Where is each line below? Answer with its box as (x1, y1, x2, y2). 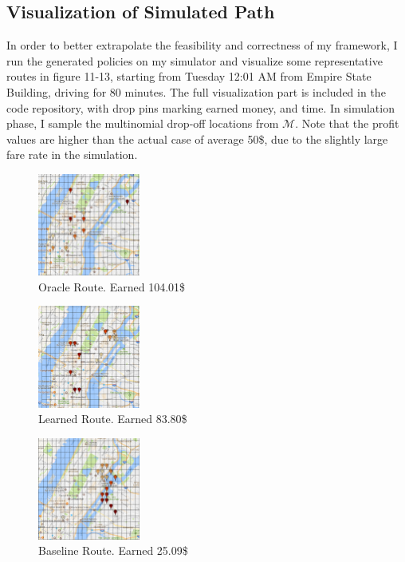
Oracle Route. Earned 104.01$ (38, 278, 186, 295)
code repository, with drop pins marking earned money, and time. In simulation (6, 99, 395, 116)
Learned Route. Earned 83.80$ (38, 410, 187, 427)
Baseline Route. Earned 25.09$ (38, 542, 188, 559)
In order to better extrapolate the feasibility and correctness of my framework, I (6, 37, 398, 53)
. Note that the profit (295, 115, 399, 132)
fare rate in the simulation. (6, 146, 138, 163)
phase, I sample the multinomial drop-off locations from (6, 115, 279, 132)
